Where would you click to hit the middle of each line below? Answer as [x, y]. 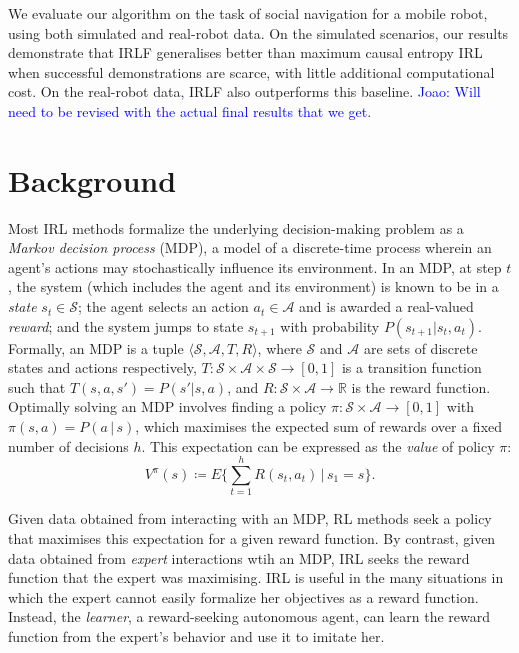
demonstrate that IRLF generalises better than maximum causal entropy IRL [245, 52]
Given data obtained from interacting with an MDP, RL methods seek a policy [250, 518]
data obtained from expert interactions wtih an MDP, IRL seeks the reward [239, 557]
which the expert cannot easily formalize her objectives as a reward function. [243, 596]
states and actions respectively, [102, 367]
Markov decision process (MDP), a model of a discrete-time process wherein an [250, 247]
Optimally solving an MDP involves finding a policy [167, 406]
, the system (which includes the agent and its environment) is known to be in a [253, 286]
